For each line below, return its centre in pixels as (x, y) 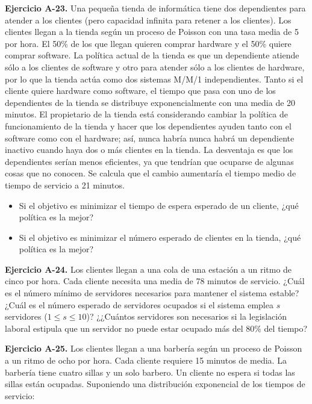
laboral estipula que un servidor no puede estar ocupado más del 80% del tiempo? (156, 328)
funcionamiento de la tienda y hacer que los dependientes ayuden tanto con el (148, 126)
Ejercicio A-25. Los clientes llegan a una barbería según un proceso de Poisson (154, 348)
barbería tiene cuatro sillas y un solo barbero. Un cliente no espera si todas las (150, 372)
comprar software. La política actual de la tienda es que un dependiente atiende (152, 55)
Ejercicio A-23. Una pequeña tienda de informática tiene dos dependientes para (155, 8)
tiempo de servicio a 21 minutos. (65, 185)
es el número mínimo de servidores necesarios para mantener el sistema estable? (152, 293)
